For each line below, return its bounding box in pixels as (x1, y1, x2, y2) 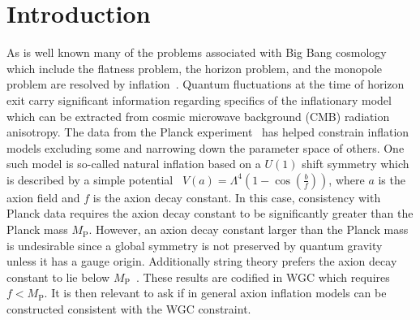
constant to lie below (6, 268, 110, 285)
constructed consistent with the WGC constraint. (6, 301, 251, 318)
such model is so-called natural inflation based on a (6, 155, 261, 172)
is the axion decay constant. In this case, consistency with (92, 188, 381, 205)
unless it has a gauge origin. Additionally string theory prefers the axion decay (6, 253, 397, 270)
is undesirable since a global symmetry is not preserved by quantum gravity (6, 236, 383, 253)
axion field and (6, 188, 80, 205)
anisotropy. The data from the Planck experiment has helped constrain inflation (6, 123, 409, 141)
